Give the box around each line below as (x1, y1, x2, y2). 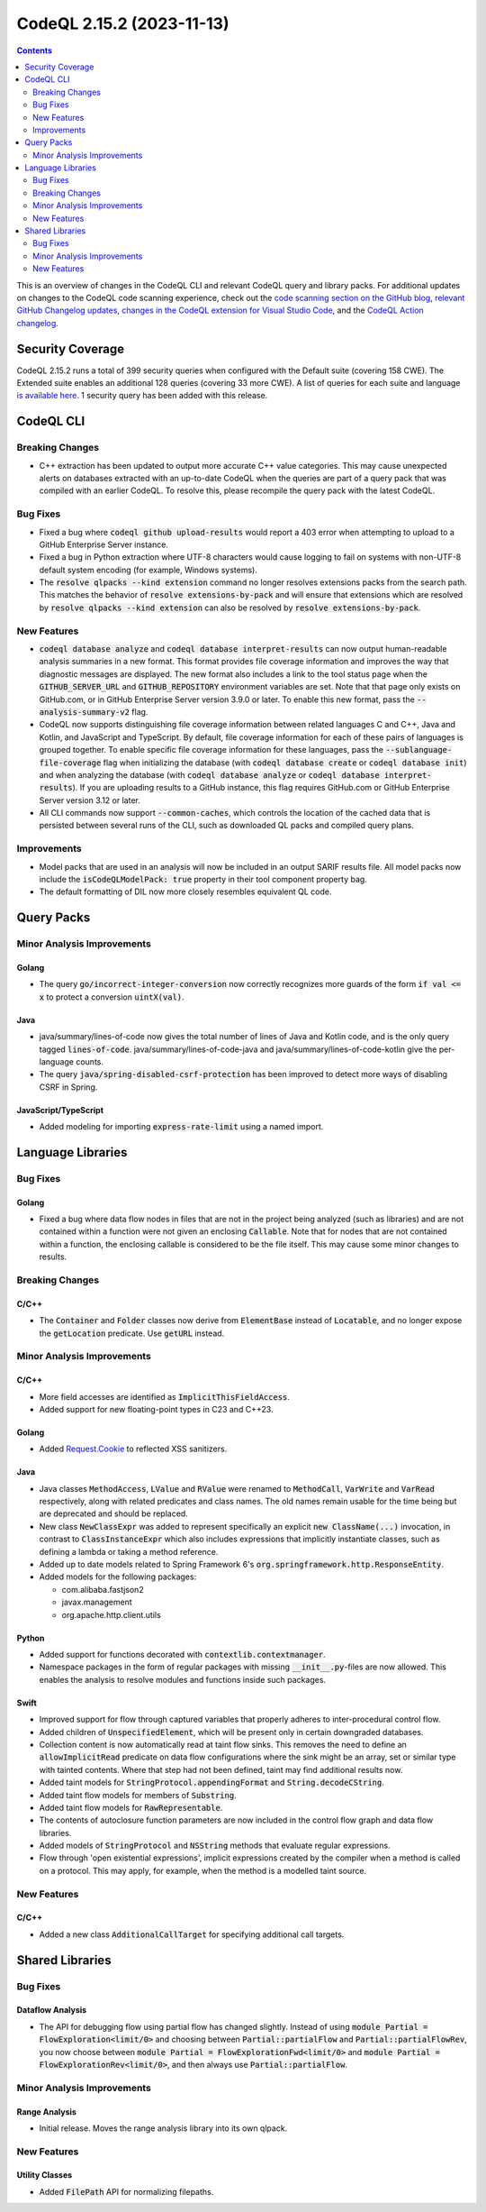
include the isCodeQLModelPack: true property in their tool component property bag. (39, 874, 368, 884)
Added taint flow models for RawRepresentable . (39, 1802, 223, 1813)
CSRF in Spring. (39, 1082, 98, 1092)
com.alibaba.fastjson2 (61, 1584, 144, 1595)
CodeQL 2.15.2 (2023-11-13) (16, 14, 229, 33)
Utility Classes (16, 2170, 73, 2180)
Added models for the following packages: (39, 1571, 197, 1582)
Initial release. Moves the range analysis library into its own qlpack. (39, 2123, 288, 2134)
